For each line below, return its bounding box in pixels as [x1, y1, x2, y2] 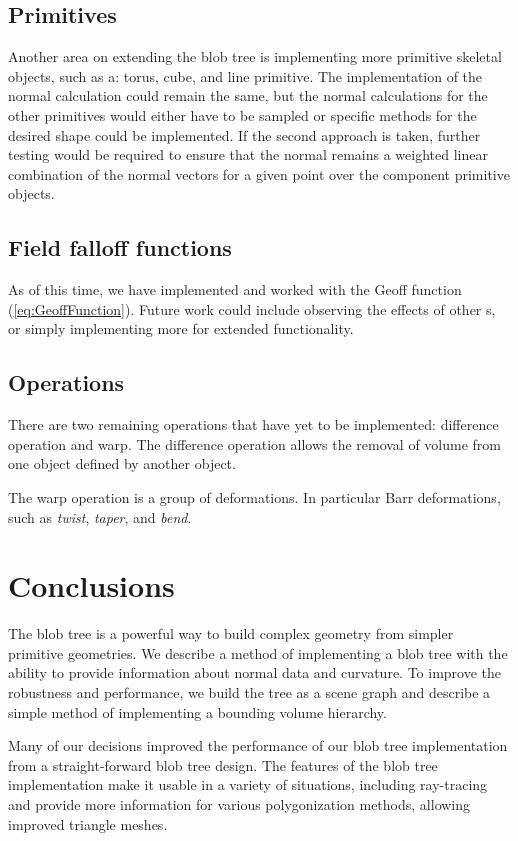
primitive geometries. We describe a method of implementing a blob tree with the [8, 642, 508, 663]
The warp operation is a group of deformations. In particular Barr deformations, [8, 486, 501, 507]
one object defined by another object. [8, 453, 236, 474]
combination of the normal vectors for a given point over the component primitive [8, 163, 510, 184]
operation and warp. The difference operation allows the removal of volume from [8, 433, 502, 454]
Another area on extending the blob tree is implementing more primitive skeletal [8, 46, 502, 67]
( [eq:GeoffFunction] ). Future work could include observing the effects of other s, [8, 298, 496, 319]
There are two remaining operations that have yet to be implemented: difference [8, 414, 499, 435]
